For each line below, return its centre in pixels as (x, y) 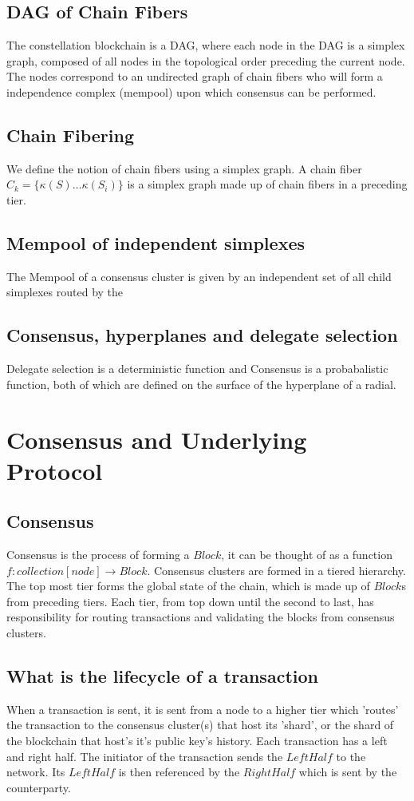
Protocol (55, 470)
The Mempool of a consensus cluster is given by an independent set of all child (199, 276)
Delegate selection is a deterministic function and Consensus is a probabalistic (197, 369)
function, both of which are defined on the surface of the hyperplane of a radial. (201, 384)
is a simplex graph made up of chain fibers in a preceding (267, 184)
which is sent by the (348, 772)
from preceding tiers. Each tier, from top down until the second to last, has (190, 601)
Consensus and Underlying (157, 439)
